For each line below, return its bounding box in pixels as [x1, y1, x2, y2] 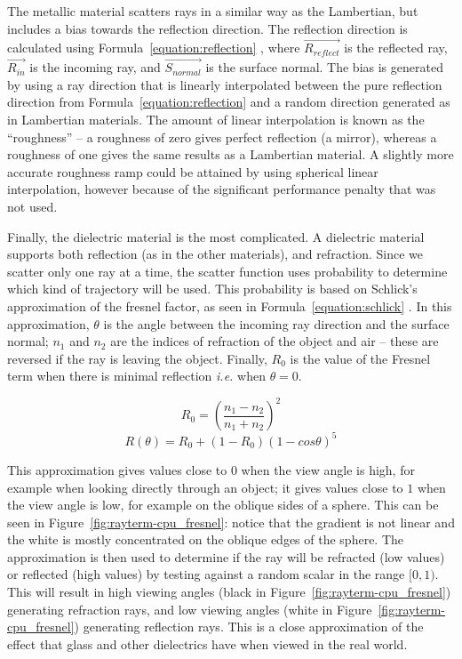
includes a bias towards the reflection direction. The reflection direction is [7, 19, 408, 37]
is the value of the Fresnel [290, 349, 431, 367]
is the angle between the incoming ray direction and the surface [103, 314, 450, 333]
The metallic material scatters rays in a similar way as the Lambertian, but [7, 2, 418, 20]
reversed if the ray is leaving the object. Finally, [7, 349, 267, 367]
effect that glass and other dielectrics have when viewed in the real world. [7, 634, 408, 653]
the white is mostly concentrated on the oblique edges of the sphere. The [7, 530, 404, 549]
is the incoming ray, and [29, 58, 161, 76]
